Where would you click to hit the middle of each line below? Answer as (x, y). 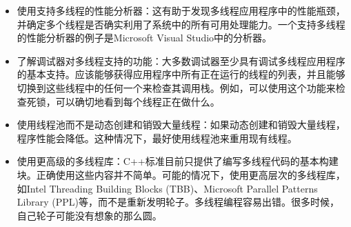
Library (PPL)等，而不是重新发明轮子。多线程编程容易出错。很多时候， (178, 202)
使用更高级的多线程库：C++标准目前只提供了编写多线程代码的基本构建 (178, 161)
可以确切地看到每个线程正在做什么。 (138, 101)
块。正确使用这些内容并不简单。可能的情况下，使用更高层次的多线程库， (181, 174)
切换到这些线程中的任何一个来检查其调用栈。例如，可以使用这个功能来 (176, 87)
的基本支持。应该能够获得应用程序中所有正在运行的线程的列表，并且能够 (181, 74)
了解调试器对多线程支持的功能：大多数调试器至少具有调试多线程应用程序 (181, 60)
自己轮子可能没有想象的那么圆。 (89, 215)
